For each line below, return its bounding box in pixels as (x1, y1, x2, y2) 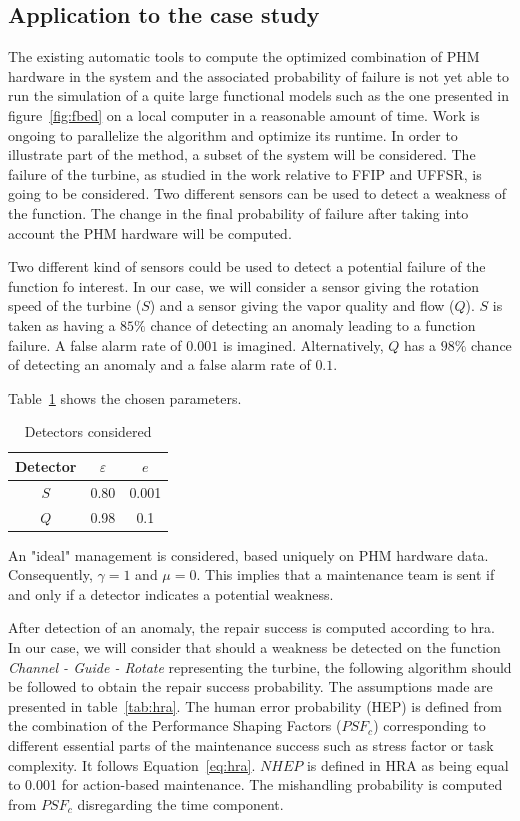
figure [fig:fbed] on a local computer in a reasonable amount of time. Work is (8, 104, 480, 125)
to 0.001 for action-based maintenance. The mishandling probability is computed (8, 774, 503, 795)
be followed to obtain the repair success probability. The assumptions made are (8, 676, 493, 697)
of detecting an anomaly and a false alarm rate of (8, 354, 311, 375)
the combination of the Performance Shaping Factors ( (8, 715, 342, 736)
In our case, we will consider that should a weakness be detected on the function (8, 637, 501, 658)
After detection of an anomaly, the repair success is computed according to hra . (8, 617, 496, 638)
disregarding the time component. (77, 793, 284, 814)
